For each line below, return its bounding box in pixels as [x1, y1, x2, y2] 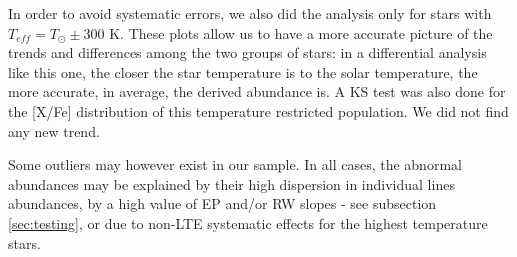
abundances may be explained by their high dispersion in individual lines [8, 173, 455, 194]
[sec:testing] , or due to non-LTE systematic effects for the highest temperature [8, 212, 488, 233]
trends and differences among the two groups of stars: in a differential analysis [8, 42, 487, 63]
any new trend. [8, 120, 100, 141]
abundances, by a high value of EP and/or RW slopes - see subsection [8, 193, 437, 214]
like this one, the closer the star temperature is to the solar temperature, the [8, 61, 478, 82]
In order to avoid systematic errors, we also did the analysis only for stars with [8, 3, 492, 23]
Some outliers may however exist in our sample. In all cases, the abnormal [8, 154, 462, 175]
